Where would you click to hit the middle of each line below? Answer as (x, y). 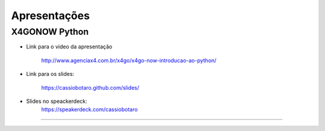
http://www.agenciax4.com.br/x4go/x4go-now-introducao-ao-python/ (129, 60)
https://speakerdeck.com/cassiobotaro (89, 109)
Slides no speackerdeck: (57, 101)
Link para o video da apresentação (69, 47)
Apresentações (51, 16)
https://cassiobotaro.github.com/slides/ (90, 87)
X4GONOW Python (50, 32)
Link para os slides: (50, 74)
